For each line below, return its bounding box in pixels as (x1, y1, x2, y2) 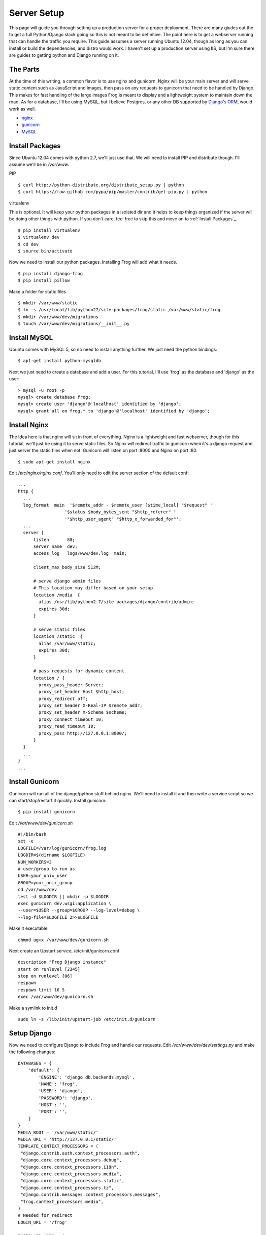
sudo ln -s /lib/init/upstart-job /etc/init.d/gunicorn (18, 1017, 156, 1022)
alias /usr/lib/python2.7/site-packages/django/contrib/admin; (38, 599, 195, 605)
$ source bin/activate (18, 248, 73, 254)
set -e (18, 838, 34, 844)
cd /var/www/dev (18, 887, 57, 893)
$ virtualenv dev (18, 235, 60, 240)
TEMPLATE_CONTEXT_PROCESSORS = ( (18, 1144, 99, 1149)
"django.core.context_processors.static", (20, 1178, 125, 1184)
